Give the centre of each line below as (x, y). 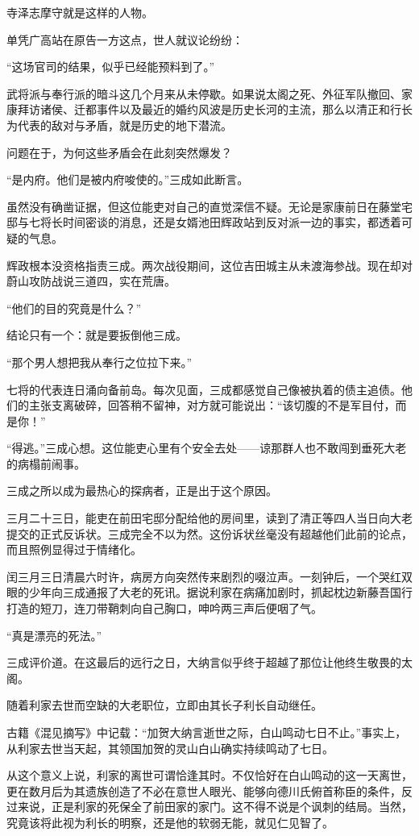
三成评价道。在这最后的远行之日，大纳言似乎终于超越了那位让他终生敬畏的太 (209, 662)
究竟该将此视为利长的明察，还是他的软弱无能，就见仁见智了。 (170, 822)
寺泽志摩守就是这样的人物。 (80, 12)
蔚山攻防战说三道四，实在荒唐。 (91, 281)
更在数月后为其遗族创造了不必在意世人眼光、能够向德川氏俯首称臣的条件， (204, 790)
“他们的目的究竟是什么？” (74, 308)
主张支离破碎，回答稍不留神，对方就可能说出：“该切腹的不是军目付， (212, 405)
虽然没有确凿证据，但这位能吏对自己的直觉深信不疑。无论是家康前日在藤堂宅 (209, 206)
